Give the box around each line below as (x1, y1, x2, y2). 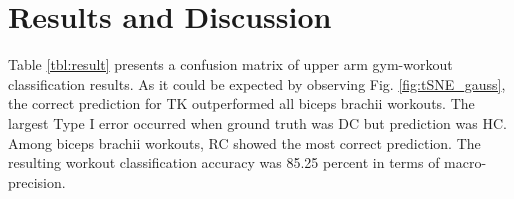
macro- (444, 152, 487, 173)
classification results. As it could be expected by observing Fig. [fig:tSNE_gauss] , (8, 73, 506, 94)
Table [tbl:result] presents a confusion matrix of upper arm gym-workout (8, 54, 453, 75)
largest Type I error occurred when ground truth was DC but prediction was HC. (8, 112, 507, 133)
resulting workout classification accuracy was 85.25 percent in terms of (8, 152, 440, 173)
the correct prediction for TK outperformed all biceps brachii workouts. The (8, 93, 475, 114)
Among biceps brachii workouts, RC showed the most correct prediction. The (8, 132, 481, 153)
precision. (8, 171, 66, 192)
